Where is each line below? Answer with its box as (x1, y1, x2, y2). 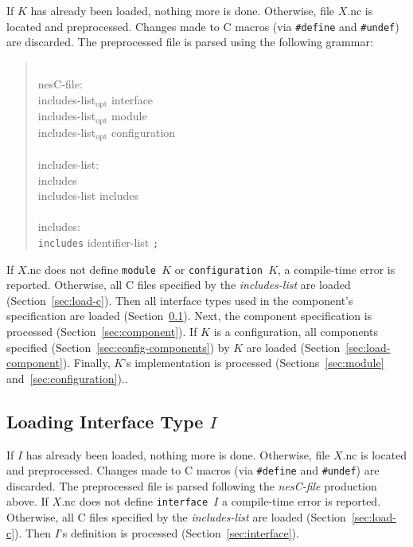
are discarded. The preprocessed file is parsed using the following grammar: (6, 33, 373, 50)
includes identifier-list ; (37, 233, 159, 250)
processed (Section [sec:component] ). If (6, 323, 197, 340)
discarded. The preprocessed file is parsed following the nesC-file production (6, 477, 377, 494)
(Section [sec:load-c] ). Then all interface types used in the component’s (6, 291, 353, 308)
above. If (6, 493, 49, 510)
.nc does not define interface (61, 493, 208, 510)
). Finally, (62, 354, 111, 371)
